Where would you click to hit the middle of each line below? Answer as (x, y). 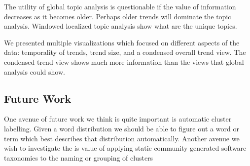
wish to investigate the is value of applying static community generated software (125, 148)
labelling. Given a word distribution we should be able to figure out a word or (122, 128)
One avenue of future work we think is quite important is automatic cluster (118, 119)
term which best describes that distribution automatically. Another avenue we (122, 138)
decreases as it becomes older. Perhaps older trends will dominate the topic (118, 16)
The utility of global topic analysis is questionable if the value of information (120, 6)
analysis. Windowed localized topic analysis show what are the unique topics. (121, 26)
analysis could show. (35, 71)
